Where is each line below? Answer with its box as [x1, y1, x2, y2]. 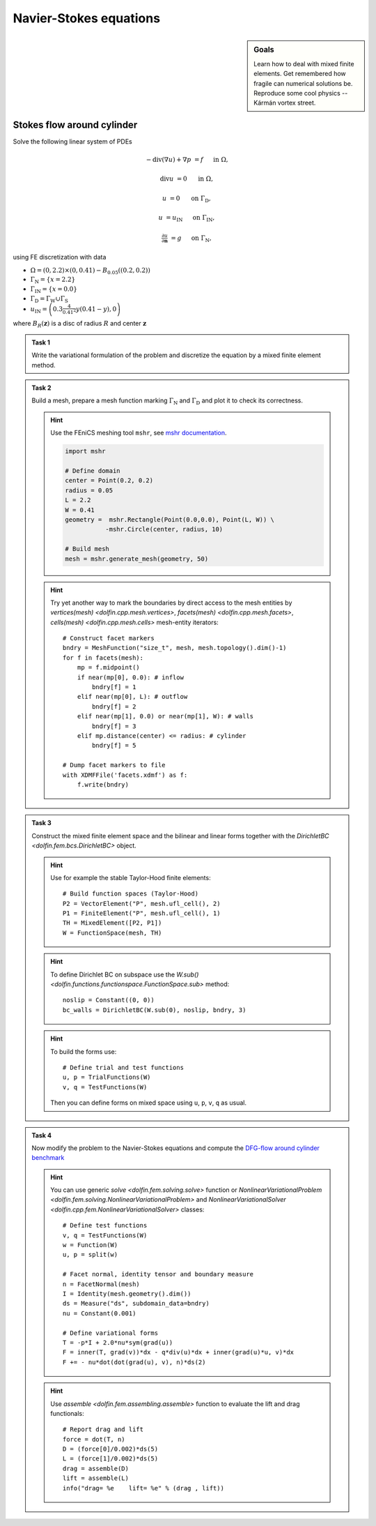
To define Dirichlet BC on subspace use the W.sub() [50, 970, 199, 979]
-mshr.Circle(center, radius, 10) [105, 525, 224, 534]
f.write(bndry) [77, 780, 129, 788]
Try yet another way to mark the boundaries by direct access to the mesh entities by [50, 598, 292, 607]
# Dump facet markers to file [63, 761, 166, 769]
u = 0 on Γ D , [162, 194, 212, 204]
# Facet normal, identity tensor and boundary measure [63, 1270, 254, 1278]
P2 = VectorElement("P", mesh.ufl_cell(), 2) [63, 900, 221, 907]
